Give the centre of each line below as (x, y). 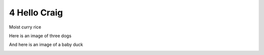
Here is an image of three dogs (40, 36)
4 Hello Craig (36, 13)
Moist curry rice (25, 27)
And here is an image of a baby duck (46, 45)
